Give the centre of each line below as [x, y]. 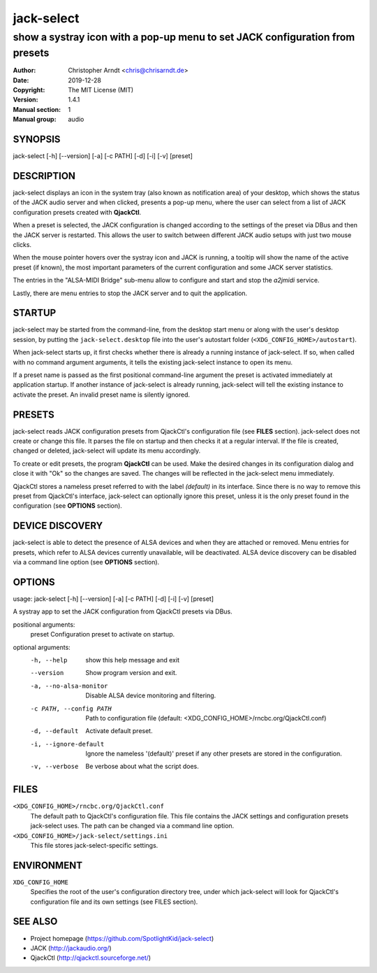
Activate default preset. [119, 731]
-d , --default [54, 731]
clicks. [22, 244]
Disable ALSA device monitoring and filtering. [151, 695]
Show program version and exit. [131, 673]
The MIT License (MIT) [101, 90]
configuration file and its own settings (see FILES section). [114, 902]
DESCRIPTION [44, 176]
